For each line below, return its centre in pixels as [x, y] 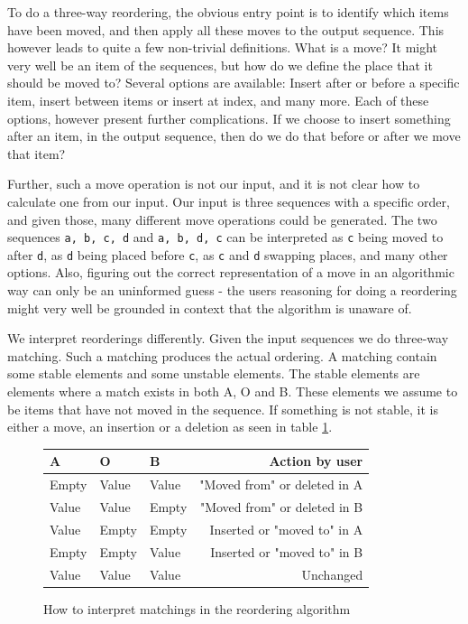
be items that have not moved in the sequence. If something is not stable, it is [223, 409]
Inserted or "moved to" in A [286, 529]
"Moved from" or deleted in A [281, 484]
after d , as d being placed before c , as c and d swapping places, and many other [228, 254]
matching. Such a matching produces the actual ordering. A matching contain [222, 355]
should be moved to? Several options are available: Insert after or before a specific [234, 83]
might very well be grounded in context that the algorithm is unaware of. [210, 307]
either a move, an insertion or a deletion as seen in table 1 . [170, 427]
